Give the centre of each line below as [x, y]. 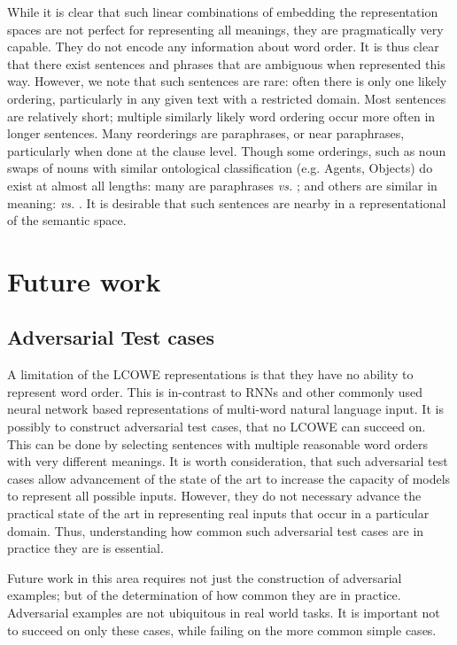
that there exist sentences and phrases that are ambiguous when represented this [226, 63]
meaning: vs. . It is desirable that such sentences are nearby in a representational [227, 202]
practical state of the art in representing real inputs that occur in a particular [218, 513]
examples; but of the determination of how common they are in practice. [204, 595]
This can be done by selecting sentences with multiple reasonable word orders [218, 443]
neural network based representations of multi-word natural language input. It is [225, 409]
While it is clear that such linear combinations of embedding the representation [223, 12]
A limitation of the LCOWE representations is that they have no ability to [210, 374]
